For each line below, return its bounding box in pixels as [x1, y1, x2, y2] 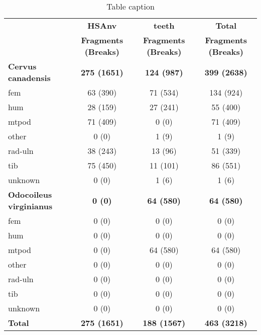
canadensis [8, 72, 51, 83]
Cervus [8, 60, 37, 72]
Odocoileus [8, 189, 52, 200]
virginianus [8, 200, 53, 212]
